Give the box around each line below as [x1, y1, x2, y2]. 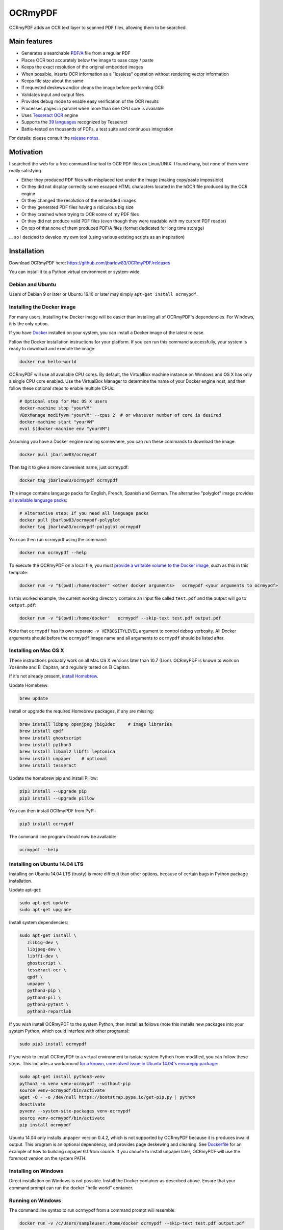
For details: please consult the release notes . [9, 135, 100, 141]
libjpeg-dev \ [27, 947, 61, 952]
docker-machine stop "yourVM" [19, 405, 92, 411]
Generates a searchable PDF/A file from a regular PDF [21, 50, 130, 56]
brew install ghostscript [19, 735, 82, 740]
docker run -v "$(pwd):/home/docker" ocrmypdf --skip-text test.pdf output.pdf [19, 615, 222, 621]
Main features [9, 37, 53, 46]
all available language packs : [9, 497, 68, 503]
